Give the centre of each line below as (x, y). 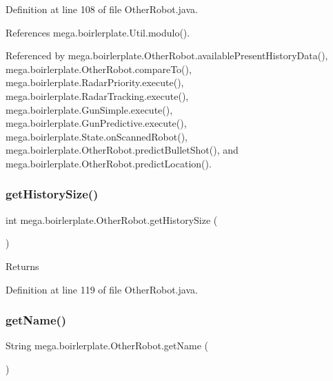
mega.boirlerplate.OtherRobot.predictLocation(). (109, 163)
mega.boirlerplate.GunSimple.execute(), (89, 109)
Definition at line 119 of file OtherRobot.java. (102, 289)
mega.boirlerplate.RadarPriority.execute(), (95, 82)
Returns (22, 266)
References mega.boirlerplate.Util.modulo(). (98, 32)
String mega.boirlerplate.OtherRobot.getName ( (107, 346)
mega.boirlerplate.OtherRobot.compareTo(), (99, 69)
